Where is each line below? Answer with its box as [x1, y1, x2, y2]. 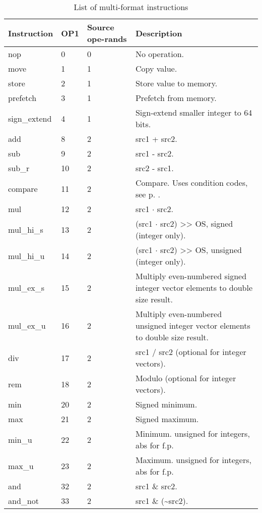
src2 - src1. [135, 162, 174, 174]
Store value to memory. [135, 77, 218, 89]
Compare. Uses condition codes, [135, 177, 248, 188]
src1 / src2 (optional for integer [135, 346, 246, 357]
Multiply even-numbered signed [135, 270, 247, 282]
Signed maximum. [135, 413, 199, 425]
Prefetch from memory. [135, 92, 217, 104]
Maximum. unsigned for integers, [135, 454, 251, 466]
